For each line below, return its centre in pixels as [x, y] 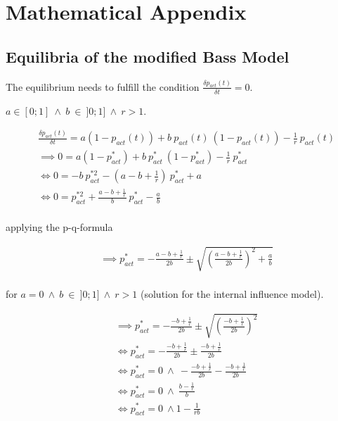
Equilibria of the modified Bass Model [148, 56]
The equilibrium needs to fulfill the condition [103, 86]
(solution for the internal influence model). [232, 294]
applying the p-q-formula [59, 226]
